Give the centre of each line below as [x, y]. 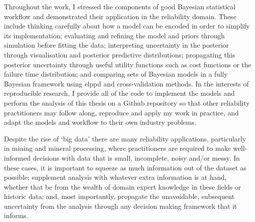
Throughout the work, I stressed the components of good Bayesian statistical [120, 6]
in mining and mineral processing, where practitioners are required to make [117, 148]
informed [17, 157]
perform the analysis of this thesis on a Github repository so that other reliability [127, 102]
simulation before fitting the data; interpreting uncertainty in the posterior [116, 45]
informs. [16, 215]
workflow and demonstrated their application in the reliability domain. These [120, 16]
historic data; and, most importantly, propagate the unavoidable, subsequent [119, 196]
